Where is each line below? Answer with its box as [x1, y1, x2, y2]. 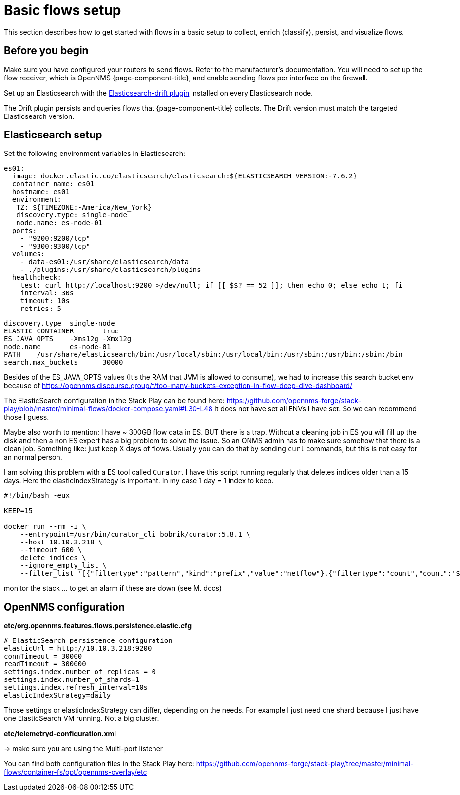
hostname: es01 [12, 188, 70, 196]
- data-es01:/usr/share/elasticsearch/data [20, 258, 189, 266]
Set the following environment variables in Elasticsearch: [4, 149, 186, 158]
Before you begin [4, 44, 89, 57]
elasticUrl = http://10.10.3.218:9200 [4, 644, 152, 653]
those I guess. [4, 413, 49, 422]
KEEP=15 [4, 507, 33, 515]
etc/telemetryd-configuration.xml [4, 729, 116, 738]
